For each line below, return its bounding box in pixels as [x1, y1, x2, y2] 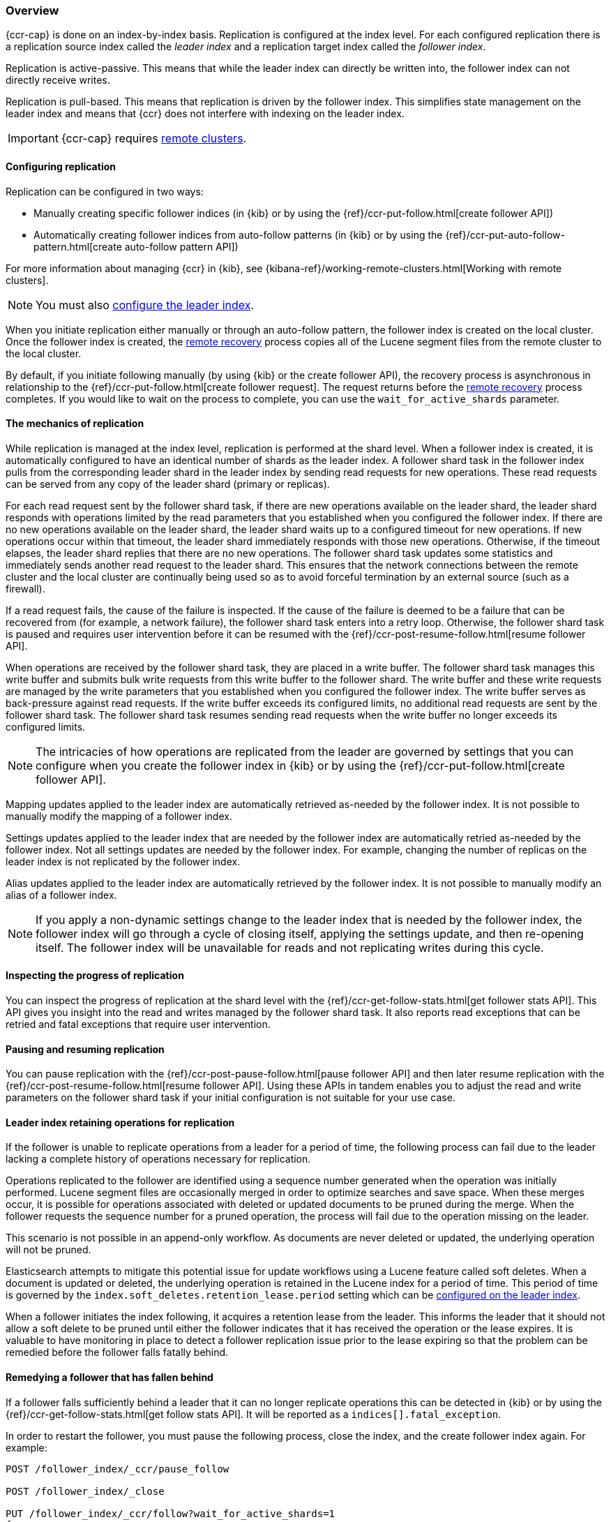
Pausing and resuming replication [6, 1043, 165, 1055]
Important [8, 131, 59, 146]
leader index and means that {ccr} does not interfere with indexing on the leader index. [6, 107, 405, 120]
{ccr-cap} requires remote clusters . [61, 131, 247, 146]
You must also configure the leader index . [36, 297, 255, 312]
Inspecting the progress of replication [6, 969, 184, 982]
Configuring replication [6, 160, 116, 172]
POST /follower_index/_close [6, 1485, 165, 1497]
